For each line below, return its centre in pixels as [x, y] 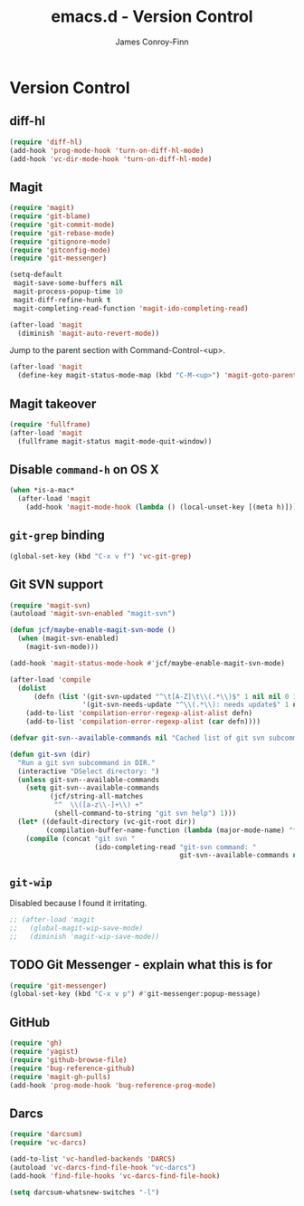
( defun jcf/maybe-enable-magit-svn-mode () [93, 630]
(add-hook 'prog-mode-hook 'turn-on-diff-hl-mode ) [107, 150]
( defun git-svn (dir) [50, 754]
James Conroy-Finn [152, 42]
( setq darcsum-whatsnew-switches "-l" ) [85, 1192]
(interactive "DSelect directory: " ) [89, 771]
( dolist [32, 688]
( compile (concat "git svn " [81, 838]
